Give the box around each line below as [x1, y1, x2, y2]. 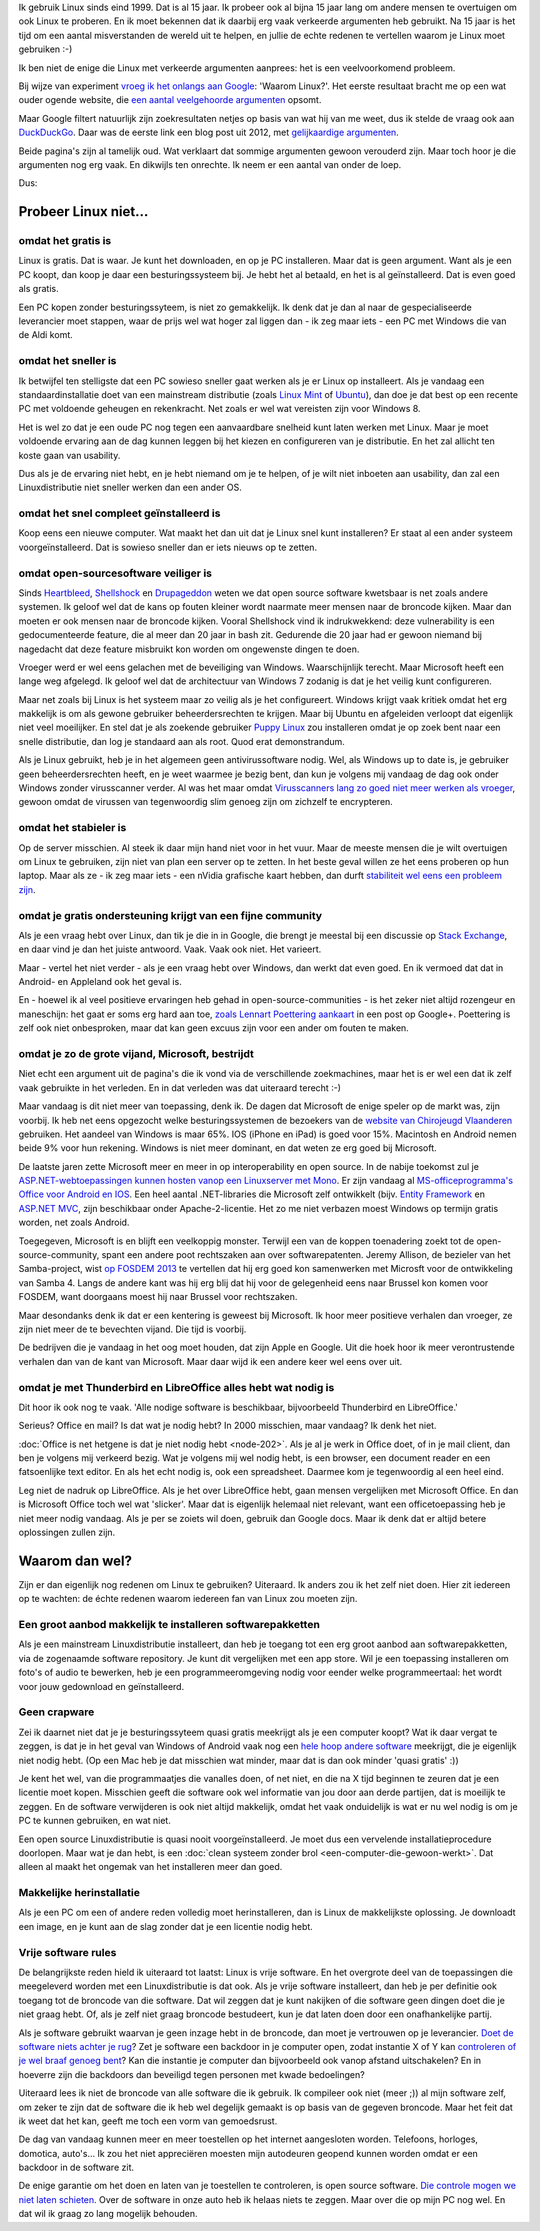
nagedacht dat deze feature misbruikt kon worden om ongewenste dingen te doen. [18, 643, 360, 655]
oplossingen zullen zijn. [18, 1526, 116, 1539]
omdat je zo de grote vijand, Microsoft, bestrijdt [18, 1046, 254, 1060]
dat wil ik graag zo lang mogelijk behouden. [18, 2208, 199, 2220]
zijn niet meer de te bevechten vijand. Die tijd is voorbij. [18, 1323, 247, 1335]
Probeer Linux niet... [18, 203, 149, 220]
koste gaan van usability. [18, 449, 121, 461]
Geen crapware [18, 1705, 95, 1719]
